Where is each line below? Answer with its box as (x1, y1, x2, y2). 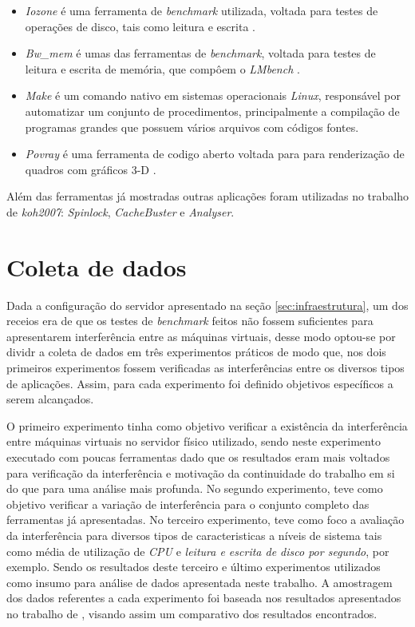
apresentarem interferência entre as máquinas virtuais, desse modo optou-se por (6, 327, 396, 344)
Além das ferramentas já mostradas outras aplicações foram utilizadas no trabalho (6, 188, 409, 204)
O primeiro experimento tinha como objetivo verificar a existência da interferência (6, 417, 408, 434)
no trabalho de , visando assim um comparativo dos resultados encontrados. (6, 605, 377, 621)
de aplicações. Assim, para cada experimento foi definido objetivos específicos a (6, 375, 393, 391)
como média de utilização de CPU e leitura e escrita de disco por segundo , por (6, 542, 389, 559)
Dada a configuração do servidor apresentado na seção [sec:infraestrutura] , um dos (6, 296, 409, 313)
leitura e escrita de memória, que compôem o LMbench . (25, 60, 300, 77)
